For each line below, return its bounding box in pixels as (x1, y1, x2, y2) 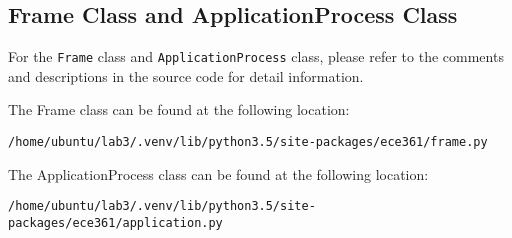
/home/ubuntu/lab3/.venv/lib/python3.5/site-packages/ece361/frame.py (8, 135, 488, 150)
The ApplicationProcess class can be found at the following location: (8, 163, 429, 184)
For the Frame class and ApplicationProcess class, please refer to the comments (8, 46, 504, 67)
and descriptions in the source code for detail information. (8, 65, 364, 86)
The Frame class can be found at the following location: (8, 99, 350, 120)
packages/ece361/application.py (8, 215, 223, 230)
